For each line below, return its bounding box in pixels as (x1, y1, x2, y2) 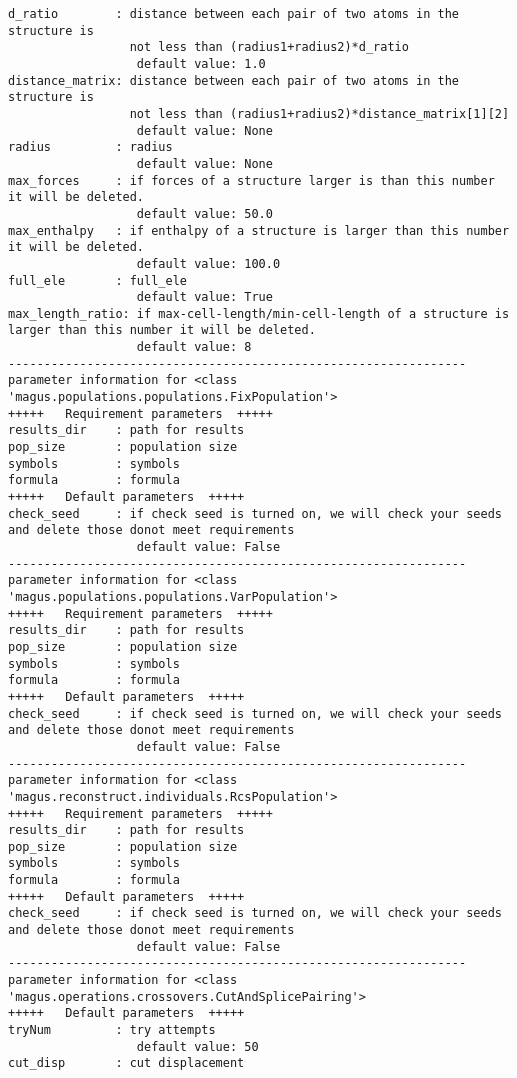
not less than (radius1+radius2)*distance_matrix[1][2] (129, 106, 510, 121)
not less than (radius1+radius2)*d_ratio (129, 40, 409, 55)
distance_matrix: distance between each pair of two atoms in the (8, 73, 460, 88)
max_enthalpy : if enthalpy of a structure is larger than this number (8, 223, 510, 238)
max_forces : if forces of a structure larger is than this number (8, 173, 495, 188)
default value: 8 (136, 340, 252, 355)
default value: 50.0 (136, 206, 273, 221)
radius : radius (8, 140, 173, 155)
